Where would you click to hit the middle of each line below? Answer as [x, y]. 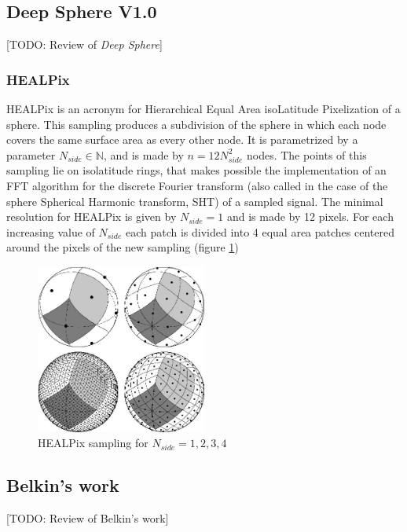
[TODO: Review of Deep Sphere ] [84, 44]
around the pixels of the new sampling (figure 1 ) [123, 247]
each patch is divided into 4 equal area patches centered [260, 231]
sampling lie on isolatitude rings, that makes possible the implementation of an [196, 170]
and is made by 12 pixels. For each [310, 216]
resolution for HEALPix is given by [92, 216]
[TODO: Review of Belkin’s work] [88, 518]
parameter [31, 154]
